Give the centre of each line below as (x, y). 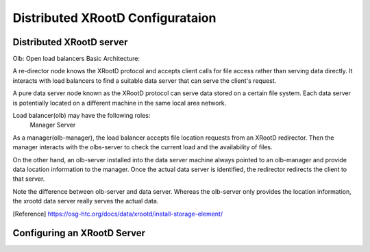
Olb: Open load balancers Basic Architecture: (76, 59)
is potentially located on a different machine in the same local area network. (120, 103)
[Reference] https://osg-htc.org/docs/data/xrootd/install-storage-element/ (118, 214)
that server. (29, 179)
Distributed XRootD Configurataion (114, 18)
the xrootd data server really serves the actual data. (86, 201)
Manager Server (53, 125)
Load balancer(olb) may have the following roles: (82, 116)
